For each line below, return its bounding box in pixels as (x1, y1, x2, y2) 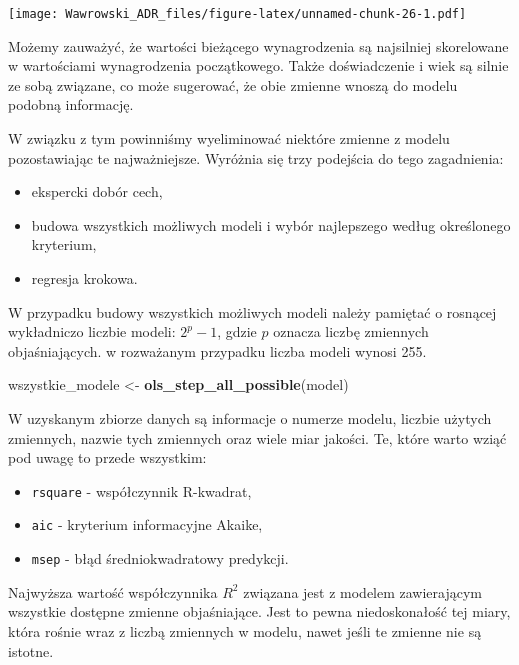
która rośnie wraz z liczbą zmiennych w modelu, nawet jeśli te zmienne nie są (8, 620, 482, 641)
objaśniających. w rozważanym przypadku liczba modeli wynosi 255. (8, 340, 427, 361)
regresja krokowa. (31, 268, 138, 288)
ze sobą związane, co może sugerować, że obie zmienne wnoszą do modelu (8, 74, 458, 95)
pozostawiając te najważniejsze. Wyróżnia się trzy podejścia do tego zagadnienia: (8, 147, 504, 168)
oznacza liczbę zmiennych (273, 321, 429, 342)
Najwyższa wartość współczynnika (8, 581, 218, 602)
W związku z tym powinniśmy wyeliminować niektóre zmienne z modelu (8, 128, 450, 149)
